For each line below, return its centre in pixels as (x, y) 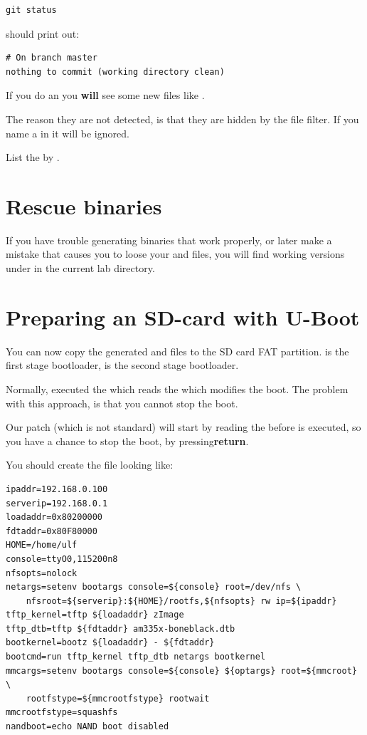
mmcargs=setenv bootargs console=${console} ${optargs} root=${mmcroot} (181, 671)
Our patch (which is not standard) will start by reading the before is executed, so (183, 427)
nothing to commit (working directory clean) (115, 72)
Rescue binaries (84, 205)
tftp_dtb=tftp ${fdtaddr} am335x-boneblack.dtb (121, 629)
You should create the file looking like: (90, 465)
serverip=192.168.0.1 (57, 503)
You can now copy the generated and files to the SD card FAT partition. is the (177, 351)
